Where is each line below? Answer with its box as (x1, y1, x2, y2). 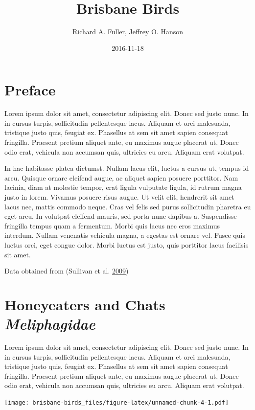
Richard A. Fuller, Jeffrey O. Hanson (72, 26, 183, 37)
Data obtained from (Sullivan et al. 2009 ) (4, 266, 129, 276)
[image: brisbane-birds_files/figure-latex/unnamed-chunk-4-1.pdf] (4, 399, 229, 407)
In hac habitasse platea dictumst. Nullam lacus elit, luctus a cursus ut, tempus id (4, 163, 249, 173)
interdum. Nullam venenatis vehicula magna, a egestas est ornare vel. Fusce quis (4, 230, 245, 240)
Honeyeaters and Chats (4, 294, 165, 314)
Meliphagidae (4, 314, 95, 334)
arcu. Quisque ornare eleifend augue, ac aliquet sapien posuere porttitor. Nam (4, 172, 238, 182)
